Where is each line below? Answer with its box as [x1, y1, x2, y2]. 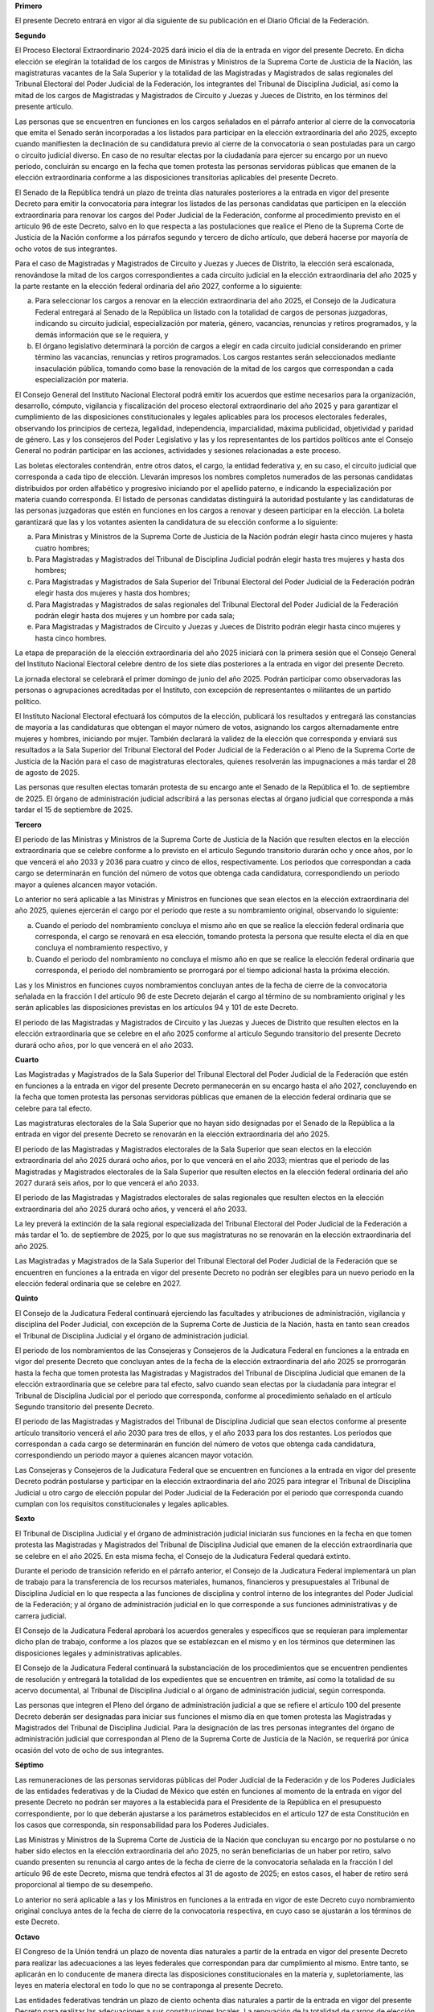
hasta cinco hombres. [35, 633, 108, 643]
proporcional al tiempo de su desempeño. [14, 1880, 154, 1890]
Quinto [14, 1293, 39, 1303]
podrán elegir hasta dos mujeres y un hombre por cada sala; [35, 610, 235, 620]
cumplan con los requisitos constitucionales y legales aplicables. [14, 1499, 229, 1509]
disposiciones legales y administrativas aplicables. [14, 1648, 182, 1658]
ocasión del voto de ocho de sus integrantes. [14, 1745, 165, 1754]
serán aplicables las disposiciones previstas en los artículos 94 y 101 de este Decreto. [14, 1003, 299, 1012]
